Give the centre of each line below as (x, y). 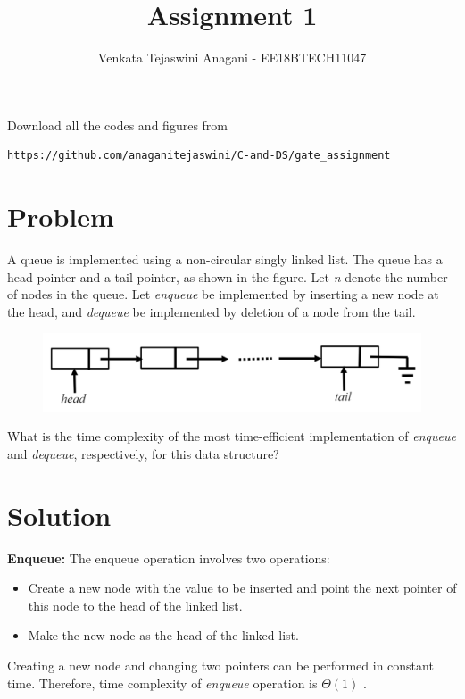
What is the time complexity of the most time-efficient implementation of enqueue (232, 436)
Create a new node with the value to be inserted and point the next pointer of (242, 588)
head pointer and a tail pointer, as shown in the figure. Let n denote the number (228, 276)
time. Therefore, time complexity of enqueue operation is (162, 682)
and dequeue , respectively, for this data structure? (143, 453)
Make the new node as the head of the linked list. (163, 635)
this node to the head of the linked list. (135, 605)
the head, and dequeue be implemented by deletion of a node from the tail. (212, 311)
